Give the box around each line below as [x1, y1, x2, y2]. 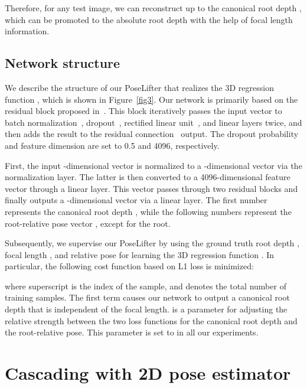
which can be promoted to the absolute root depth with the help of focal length [5, 13, 293, 25]
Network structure [5, 54, 120, 72]
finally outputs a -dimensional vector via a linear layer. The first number [5, 194, 267, 206]
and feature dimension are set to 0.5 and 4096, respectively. [5, 139, 220, 151]
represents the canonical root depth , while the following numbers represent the [5, 205, 292, 217]
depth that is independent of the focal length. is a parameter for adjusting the [5, 303, 288, 315]
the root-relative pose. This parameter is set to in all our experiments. [5, 326, 259, 338]
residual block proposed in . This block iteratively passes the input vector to [5, 105, 282, 117]
